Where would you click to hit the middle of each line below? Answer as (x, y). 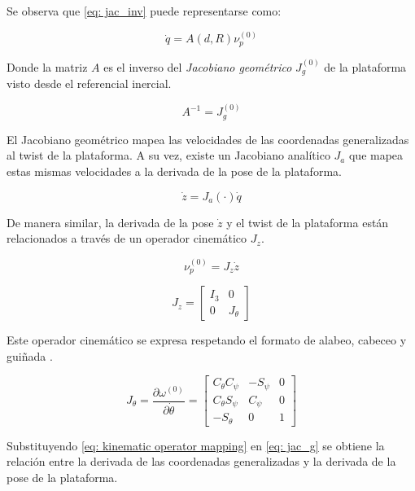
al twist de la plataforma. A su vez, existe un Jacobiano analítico (168, 155)
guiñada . (30, 355)
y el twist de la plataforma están (308, 222)
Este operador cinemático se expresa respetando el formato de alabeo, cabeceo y (207, 340)
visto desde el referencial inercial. (89, 83)
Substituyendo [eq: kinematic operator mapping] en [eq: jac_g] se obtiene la (196, 445)
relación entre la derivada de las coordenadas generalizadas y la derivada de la (201, 461)
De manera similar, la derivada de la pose (110, 222)
